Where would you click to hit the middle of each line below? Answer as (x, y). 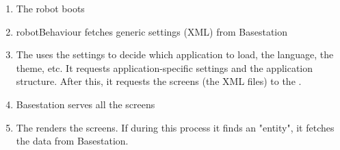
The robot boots (50, 8)
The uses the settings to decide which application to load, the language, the (175, 54)
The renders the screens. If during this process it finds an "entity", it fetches (175, 127)
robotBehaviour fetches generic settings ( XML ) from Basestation (152, 31)
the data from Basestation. (72, 141)
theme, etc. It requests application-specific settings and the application (165, 67)
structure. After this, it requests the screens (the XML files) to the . (159, 81)
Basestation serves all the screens (86, 104)
